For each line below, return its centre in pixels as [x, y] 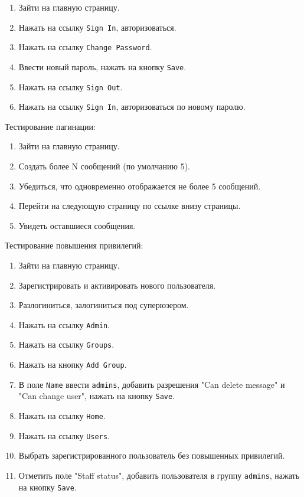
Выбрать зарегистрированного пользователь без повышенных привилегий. [152, 455]
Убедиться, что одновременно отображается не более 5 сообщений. [140, 186]
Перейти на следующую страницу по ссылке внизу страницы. [130, 206]
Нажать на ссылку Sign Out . [71, 86]
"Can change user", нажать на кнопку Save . [97, 396]
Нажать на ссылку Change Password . [85, 47]
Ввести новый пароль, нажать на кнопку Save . [102, 66]
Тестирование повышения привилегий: [74, 245]
